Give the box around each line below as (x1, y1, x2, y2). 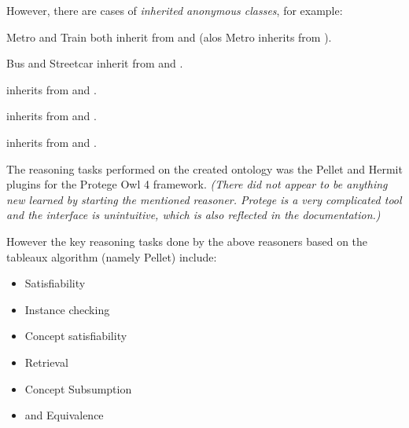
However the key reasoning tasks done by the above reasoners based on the (6, 232, 368, 249)
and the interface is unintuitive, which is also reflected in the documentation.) (6, 207, 381, 223)
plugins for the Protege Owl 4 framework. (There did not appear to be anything (6, 176, 388, 192)
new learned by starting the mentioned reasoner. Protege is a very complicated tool (6, 191, 402, 207)
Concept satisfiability (24, 327, 127, 344)
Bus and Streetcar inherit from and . (6, 55, 183, 71)
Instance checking (24, 301, 110, 317)
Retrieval (24, 353, 68, 370)
